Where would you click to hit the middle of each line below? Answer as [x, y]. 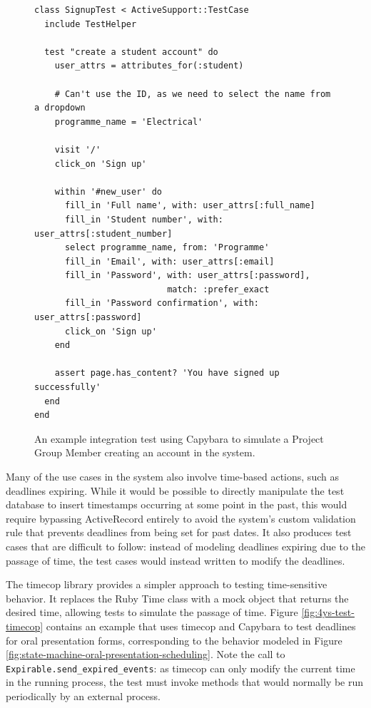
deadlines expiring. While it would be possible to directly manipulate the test [175, 490]
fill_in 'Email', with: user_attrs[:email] [169, 261]
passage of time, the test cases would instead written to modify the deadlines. [176, 560]
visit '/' [78, 149]
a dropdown [60, 108]
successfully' [68, 388]
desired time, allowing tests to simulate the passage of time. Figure [152, 612]
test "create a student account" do [131, 52]
